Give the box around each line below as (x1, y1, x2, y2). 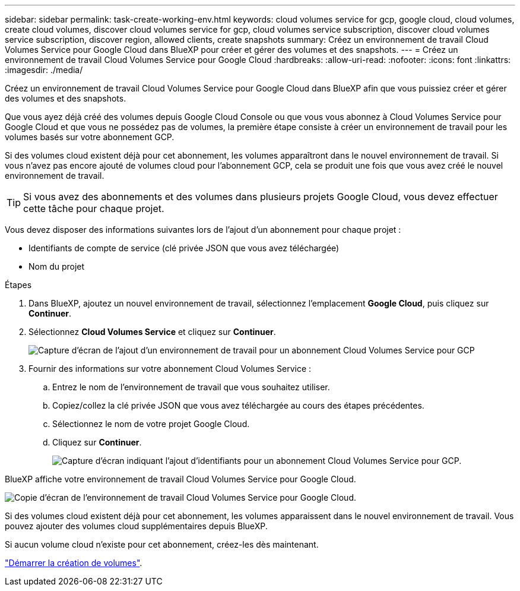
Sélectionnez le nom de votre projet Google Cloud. (52, 419, 250, 429)
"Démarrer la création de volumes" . (5, 558, 142, 568)
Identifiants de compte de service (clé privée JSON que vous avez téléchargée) (28, 243, 340, 253)
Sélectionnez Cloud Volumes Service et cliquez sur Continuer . (28, 327, 276, 337)
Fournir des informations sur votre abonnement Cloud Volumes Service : (28, 364, 312, 374)
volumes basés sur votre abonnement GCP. (5, 132, 175, 142)
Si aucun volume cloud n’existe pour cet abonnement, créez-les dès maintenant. (5, 539, 319, 549)
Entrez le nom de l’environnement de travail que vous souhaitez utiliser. (52, 382, 330, 392)
